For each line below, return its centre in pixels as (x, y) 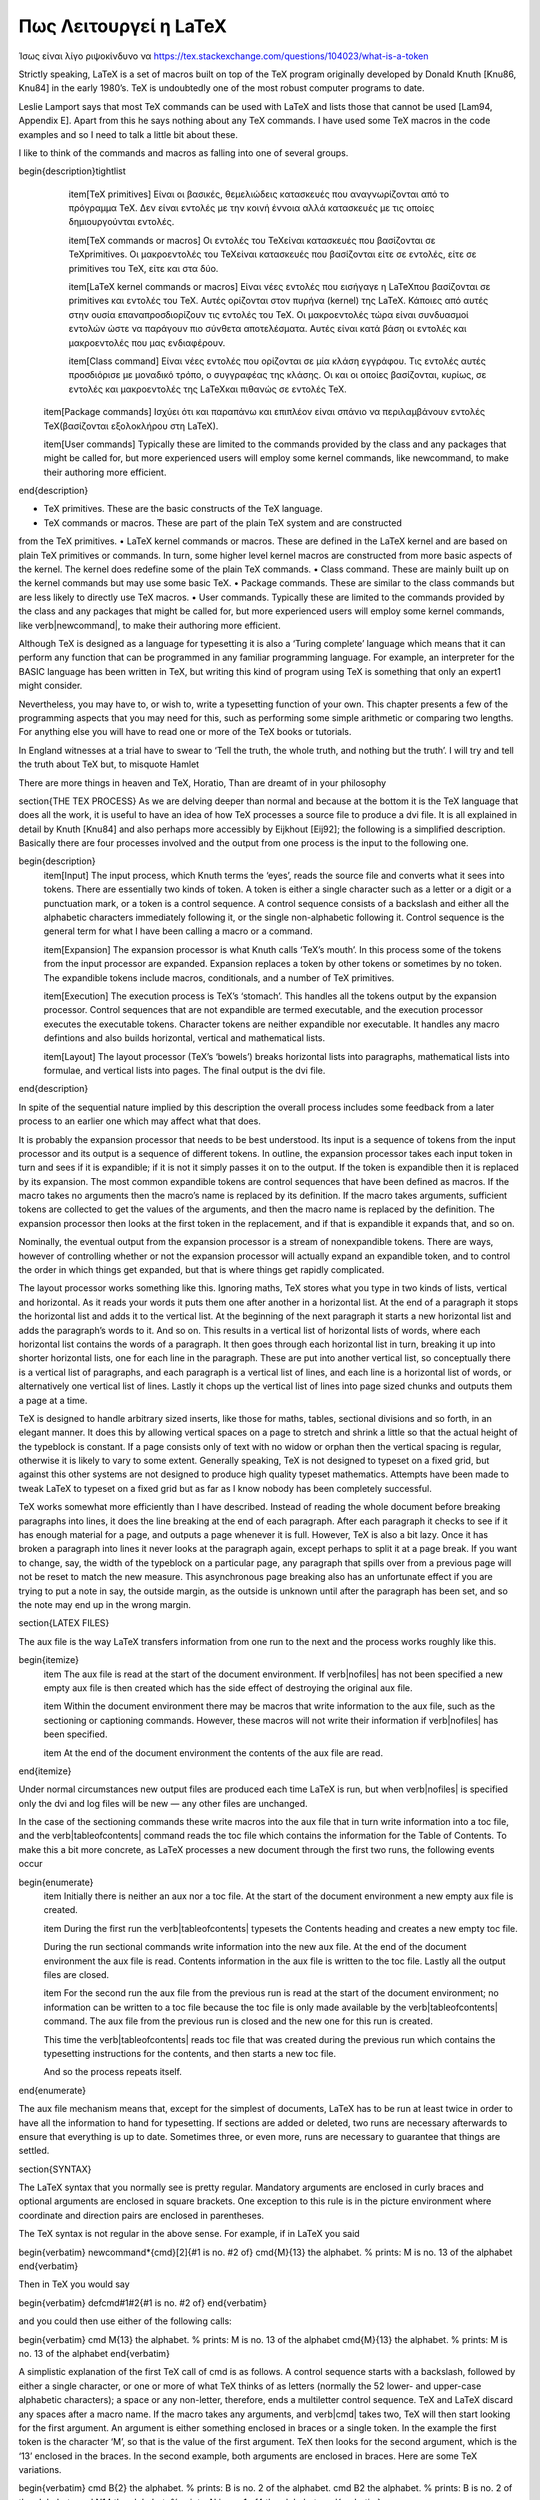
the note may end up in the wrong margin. (105, 1604)
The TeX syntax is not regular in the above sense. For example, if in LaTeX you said (189, 2234)
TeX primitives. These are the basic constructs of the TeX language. (183, 509)
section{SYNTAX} (55, 2169)
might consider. (50, 686)
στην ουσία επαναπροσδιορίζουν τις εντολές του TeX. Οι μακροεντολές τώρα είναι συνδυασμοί (268, 314)
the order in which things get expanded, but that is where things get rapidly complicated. (201, 1270)
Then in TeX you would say (74, 2284)
